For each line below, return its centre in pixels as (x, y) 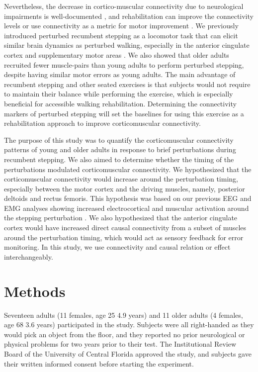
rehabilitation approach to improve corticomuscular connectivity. (102, 123)
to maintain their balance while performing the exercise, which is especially (119, 94)
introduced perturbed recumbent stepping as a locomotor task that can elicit (121, 35)
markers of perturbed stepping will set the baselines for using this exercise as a (124, 113)
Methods (35, 291)
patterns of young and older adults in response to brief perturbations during (120, 149)
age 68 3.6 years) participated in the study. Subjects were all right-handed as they (129, 325)
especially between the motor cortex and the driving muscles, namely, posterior (125, 188)
